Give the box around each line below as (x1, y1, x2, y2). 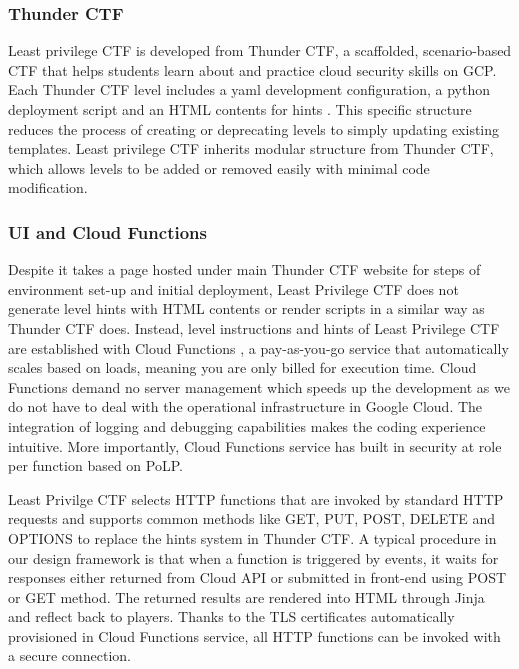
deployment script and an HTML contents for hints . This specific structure (8, 99, 472, 119)
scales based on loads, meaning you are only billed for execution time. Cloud (8, 357, 477, 378)
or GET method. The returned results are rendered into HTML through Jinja (8, 586, 485, 607)
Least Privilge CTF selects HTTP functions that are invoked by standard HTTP (8, 488, 504, 509)
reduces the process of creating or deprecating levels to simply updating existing (8, 118, 500, 139)
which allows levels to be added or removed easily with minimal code (8, 157, 430, 178)
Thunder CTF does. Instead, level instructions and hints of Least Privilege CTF (8, 317, 500, 338)
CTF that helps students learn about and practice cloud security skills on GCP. (8, 59, 497, 80)
